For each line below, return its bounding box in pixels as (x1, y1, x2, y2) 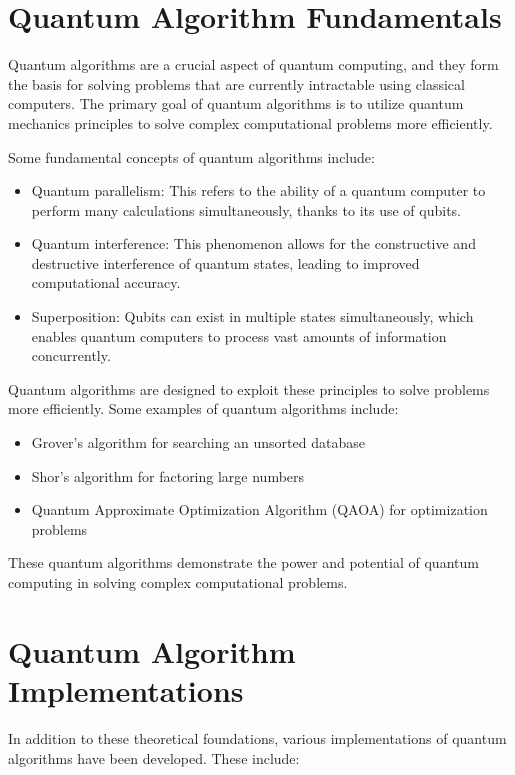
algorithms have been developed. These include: (8, 747, 300, 768)
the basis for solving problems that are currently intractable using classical (8, 73, 465, 94)
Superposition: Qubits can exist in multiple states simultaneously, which (31, 306, 474, 327)
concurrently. (31, 345, 111, 366)
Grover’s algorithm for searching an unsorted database (31, 432, 365, 453)
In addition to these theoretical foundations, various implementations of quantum (8, 727, 507, 748)
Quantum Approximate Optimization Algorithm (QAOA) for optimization (31, 499, 488, 520)
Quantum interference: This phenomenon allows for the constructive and (31, 233, 476, 254)
